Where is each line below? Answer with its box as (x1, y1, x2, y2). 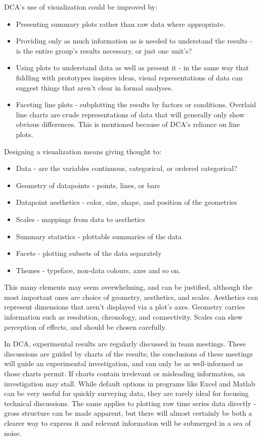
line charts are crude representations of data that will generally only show (16, 109, 245, 119)
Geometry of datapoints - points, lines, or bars (16, 180, 160, 190)
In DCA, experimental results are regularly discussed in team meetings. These (4, 338, 246, 349)
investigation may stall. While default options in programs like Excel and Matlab (4, 378, 255, 388)
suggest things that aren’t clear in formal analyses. (16, 82, 173, 93)
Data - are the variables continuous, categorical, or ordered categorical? (16, 163, 238, 173)
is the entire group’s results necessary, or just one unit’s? (16, 45, 192, 56)
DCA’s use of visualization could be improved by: (4, 2, 158, 12)
